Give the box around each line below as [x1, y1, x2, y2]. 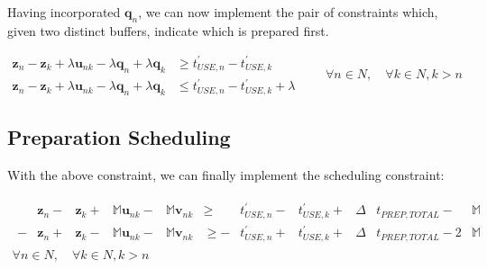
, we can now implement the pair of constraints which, [138, 3, 438, 21]
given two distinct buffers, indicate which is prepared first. [7, 21, 329, 40]
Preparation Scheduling [7, 123, 231, 151]
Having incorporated [7, 3, 121, 21]
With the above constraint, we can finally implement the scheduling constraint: [7, 166, 445, 184]
